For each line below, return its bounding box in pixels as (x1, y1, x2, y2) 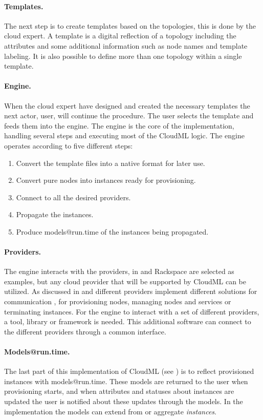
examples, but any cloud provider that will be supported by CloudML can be (4, 276, 247, 286)
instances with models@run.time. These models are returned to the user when (4, 375, 248, 386)
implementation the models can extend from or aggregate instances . (4, 406, 216, 416)
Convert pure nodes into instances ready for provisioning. (16, 175, 196, 185)
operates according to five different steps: (4, 140, 133, 151)
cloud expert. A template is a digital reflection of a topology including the (4, 30, 236, 41)
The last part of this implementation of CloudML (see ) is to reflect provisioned (4, 366, 254, 376)
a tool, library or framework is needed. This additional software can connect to (4, 316, 251, 327)
